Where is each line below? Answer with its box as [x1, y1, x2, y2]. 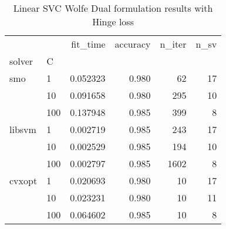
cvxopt [9, 174, 38, 187]
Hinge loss [92, 15, 134, 28]
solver [9, 54, 33, 68]
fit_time [71, 37, 106, 51]
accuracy [114, 37, 151, 51]
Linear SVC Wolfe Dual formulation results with [13, 1, 213, 15]
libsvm [9, 122, 36, 136]
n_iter [160, 37, 187, 51]
